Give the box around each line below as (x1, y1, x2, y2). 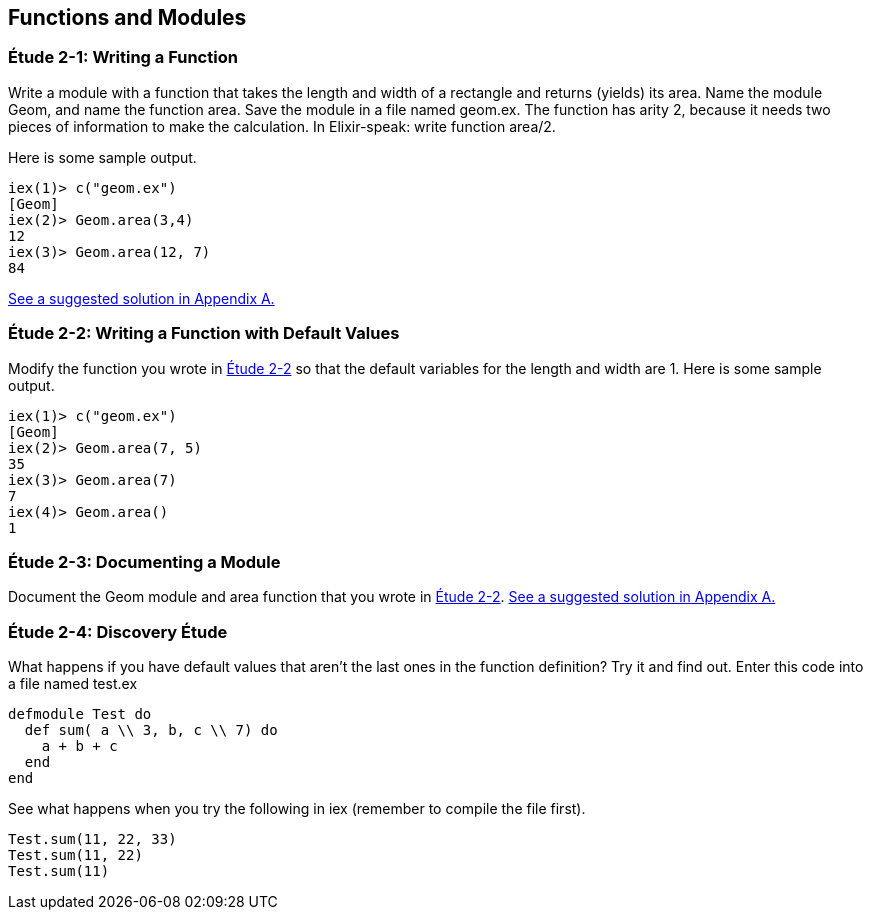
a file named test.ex (8, 675, 138, 693)
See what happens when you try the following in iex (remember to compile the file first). (8, 800, 586, 818)
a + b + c (41, 738, 118, 755)
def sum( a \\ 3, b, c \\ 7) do (24, 722, 278, 739)
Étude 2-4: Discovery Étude (8, 621, 228, 642)
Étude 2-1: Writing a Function (8, 47, 238, 68)
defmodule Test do (8, 706, 152, 723)
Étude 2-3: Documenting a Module (8, 551, 281, 572)
